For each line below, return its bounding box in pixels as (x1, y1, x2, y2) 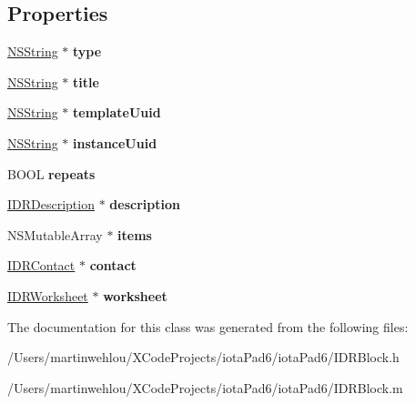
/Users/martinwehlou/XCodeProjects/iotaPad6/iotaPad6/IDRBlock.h (7, 348, 400, 367)
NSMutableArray (7, 225, 103, 244)
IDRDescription (7, 195, 95, 214)
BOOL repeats (7, 164, 96, 183)
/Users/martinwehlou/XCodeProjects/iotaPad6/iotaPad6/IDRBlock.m (7, 378, 403, 397)
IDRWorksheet (7, 286, 88, 305)
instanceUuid (73, 133, 157, 152)
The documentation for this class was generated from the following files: (7, 317, 409, 336)
